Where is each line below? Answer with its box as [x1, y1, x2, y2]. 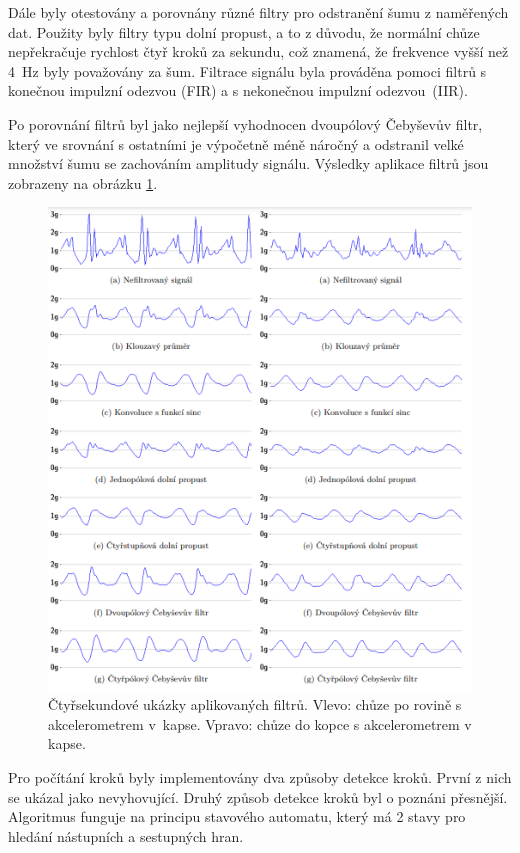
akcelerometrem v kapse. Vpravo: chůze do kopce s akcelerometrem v [48, 713, 472, 734]
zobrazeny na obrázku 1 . [8, 172, 158, 193]
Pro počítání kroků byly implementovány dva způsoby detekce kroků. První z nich [8, 766, 512, 787]
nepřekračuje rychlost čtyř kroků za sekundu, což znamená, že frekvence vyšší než [8, 41, 509, 62]
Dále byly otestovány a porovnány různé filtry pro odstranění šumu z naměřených [8, 2, 509, 22]
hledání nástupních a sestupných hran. [8, 825, 244, 846]
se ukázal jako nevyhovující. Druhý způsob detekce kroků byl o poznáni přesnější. [8, 786, 508, 807]
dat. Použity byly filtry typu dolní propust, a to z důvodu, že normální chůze [8, 21, 480, 42]
